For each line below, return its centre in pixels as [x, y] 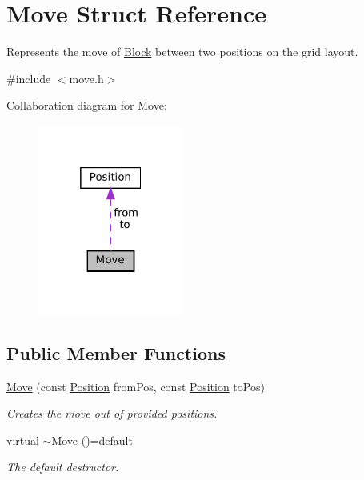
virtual [23, 440]
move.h [86, 78]
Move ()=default [92, 440]
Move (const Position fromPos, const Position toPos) [136, 386]
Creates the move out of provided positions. [112, 413]
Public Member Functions [116, 352]
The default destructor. [63, 467]
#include [29, 78]
